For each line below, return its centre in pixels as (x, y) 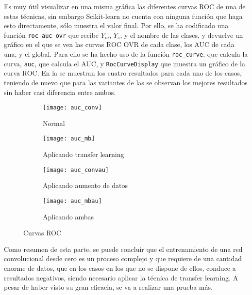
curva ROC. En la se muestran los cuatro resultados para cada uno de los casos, (123, 73)
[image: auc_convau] (76, 170)
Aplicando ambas (68, 216)
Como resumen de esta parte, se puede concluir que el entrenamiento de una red (123, 249)
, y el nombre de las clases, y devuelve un (182, 35)
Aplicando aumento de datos (85, 185)
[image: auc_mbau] (72, 201)
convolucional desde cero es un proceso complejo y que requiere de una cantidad (123, 258)
